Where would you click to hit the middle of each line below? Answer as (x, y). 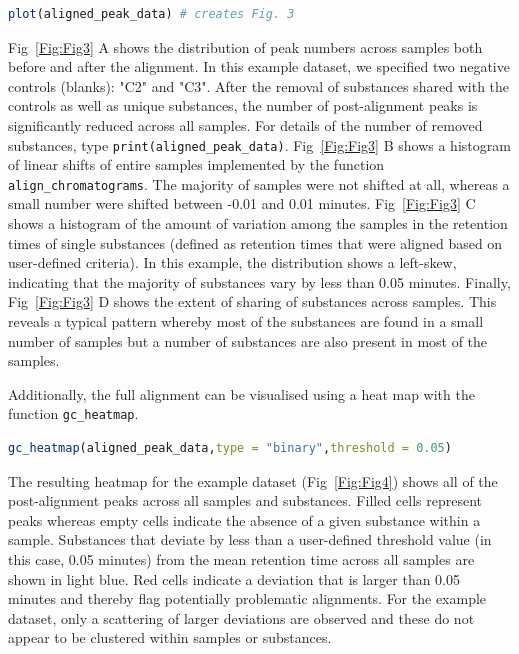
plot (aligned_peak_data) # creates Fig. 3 (151, 14)
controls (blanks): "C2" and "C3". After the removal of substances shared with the (259, 85)
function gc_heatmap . (73, 413)
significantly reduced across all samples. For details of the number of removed (245, 124)
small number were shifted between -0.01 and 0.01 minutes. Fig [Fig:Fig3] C (242, 203)
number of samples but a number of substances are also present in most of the (248, 340)
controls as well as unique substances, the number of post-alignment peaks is (243, 105)
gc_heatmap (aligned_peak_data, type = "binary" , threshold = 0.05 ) (230, 448)
